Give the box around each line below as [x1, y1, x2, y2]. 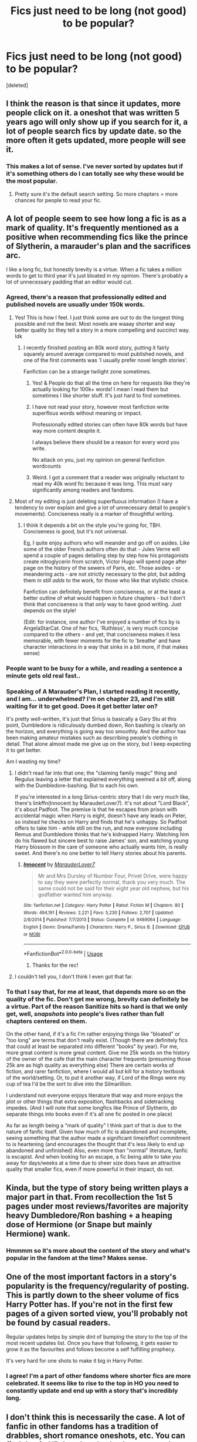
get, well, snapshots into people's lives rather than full [6, 1010, 164, 1018]
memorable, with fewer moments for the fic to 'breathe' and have [23, 637, 181, 644]
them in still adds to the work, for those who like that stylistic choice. [23, 576, 189, 583]
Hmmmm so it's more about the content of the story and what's [6, 1246, 191, 1254]
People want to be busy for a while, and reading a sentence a [6, 664, 183, 672]
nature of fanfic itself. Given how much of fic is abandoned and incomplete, [6, 1128, 188, 1136]
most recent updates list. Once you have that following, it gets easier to [6, 1340, 178, 1347]
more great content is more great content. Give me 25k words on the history [6, 1049, 190, 1056]
